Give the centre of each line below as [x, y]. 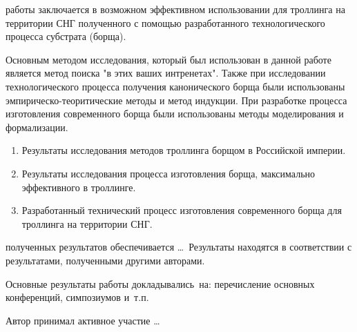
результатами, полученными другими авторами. [105, 260]
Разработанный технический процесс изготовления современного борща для [182, 210]
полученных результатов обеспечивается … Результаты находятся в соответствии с [179, 247]
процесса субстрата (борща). [66, 36]
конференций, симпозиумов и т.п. [77, 297]
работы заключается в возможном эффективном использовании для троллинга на [175, 9]
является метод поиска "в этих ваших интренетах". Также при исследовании [166, 73]
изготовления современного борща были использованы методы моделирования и [175, 114]
